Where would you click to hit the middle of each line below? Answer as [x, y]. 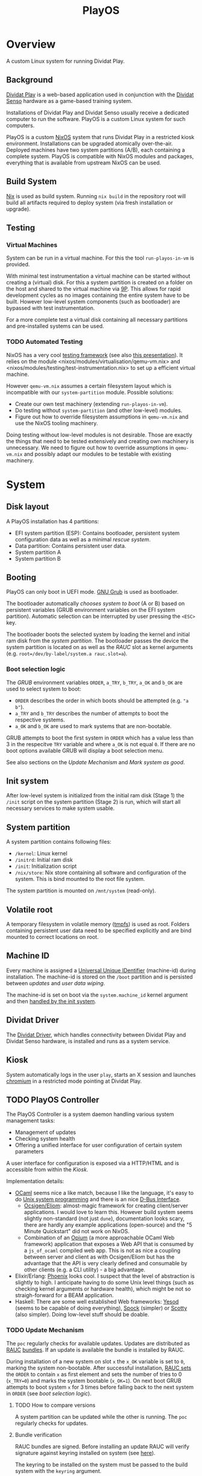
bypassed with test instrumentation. [50, 308]
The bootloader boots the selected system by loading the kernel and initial [98, 634]
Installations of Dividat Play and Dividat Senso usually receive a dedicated [98, 113]
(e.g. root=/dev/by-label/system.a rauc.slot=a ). [67, 653]
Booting [21, 577]
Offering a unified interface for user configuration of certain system [98, 1145]
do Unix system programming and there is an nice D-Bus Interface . [98, 1200]
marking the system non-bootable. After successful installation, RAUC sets [99, 1368]
